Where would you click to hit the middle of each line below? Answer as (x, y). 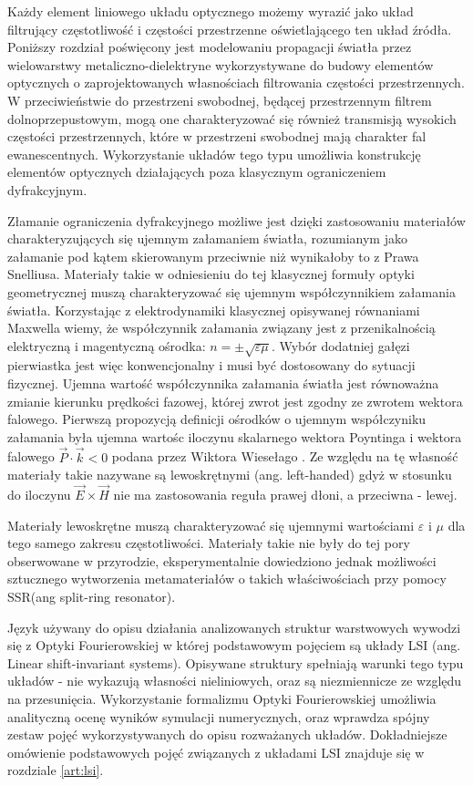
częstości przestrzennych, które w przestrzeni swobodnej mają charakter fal (217, 136)
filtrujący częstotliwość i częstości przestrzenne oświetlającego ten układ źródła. (230, 29)
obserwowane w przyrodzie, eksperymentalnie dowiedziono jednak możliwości (222, 560)
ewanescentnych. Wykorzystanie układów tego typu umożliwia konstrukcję (214, 154)
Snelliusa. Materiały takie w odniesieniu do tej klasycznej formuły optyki (211, 274)
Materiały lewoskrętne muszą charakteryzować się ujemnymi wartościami (211, 525)
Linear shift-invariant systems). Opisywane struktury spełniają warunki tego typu (236, 662)
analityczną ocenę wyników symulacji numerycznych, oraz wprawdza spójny (219, 716)
